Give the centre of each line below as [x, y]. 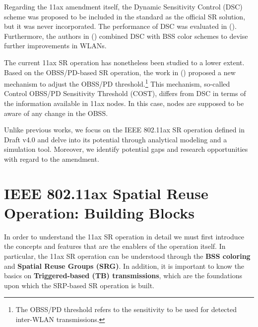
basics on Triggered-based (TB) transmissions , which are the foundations [123, 275]
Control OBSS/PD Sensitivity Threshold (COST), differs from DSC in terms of [125, 93]
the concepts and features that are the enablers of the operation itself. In [115, 246]
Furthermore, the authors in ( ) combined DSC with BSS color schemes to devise [126, 36]
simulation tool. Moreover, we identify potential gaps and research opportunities [126, 149]
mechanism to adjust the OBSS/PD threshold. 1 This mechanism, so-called [117, 83]
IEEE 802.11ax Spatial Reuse [106, 193]
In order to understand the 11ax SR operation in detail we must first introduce [124, 236]
